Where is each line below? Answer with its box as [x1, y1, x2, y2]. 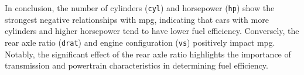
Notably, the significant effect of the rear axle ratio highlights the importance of [5, 47, 291, 60]
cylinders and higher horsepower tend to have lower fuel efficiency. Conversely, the [5, 25, 299, 37]
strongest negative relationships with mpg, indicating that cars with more [5, 13, 269, 25]
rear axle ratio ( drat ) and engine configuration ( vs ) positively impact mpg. [5, 36, 275, 48]
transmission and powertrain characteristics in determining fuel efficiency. [5, 59, 268, 71]
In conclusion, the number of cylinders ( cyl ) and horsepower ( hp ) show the [5, 2, 275, 13]
